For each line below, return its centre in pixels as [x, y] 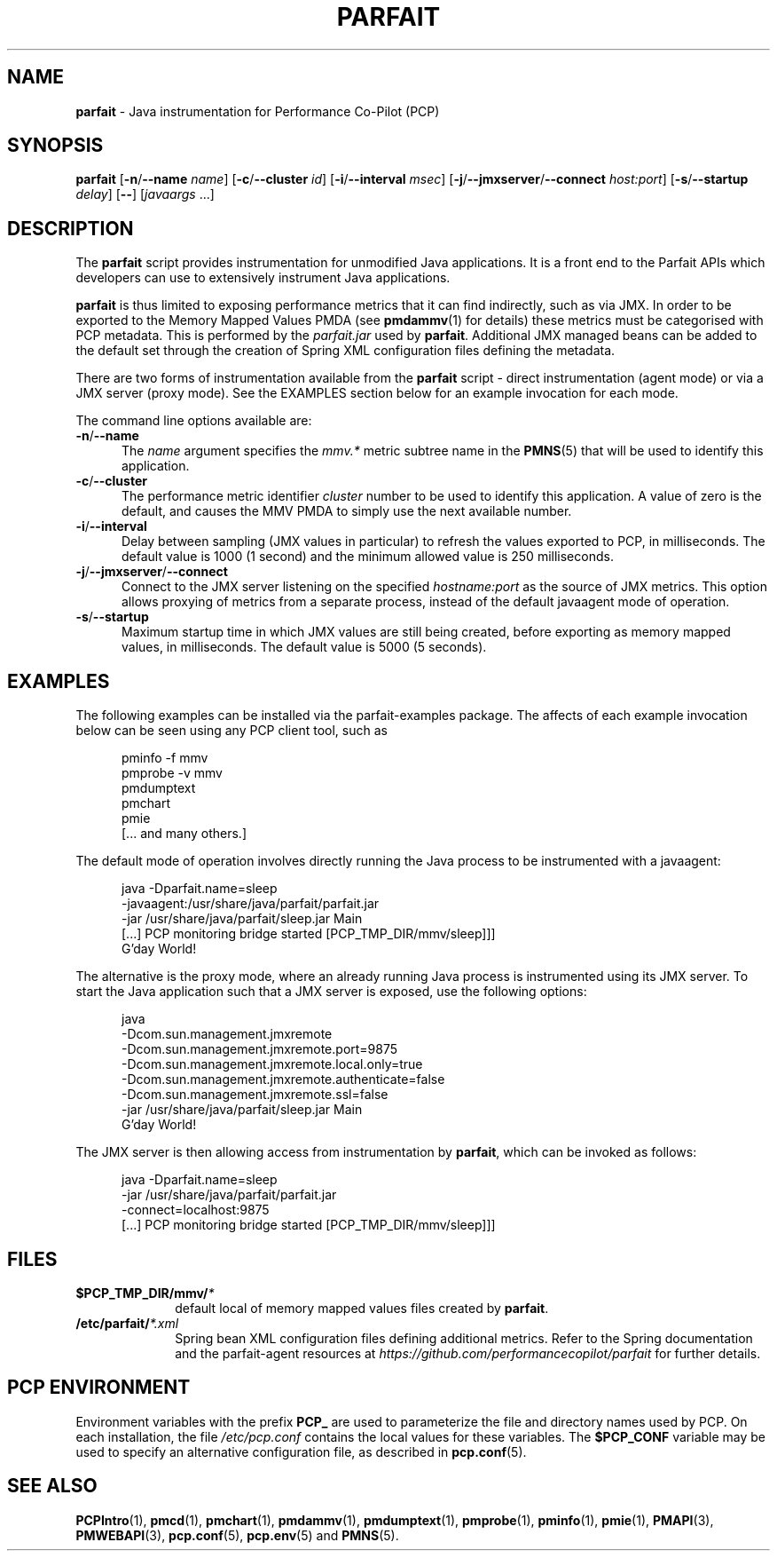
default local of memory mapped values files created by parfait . [362, 1308]
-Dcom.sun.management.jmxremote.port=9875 [260, 1049]
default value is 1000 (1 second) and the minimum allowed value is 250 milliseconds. [368, 557]
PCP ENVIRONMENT [99, 1388]
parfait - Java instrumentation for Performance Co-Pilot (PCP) [258, 111]
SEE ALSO [52, 1486]
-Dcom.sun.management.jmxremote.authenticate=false [283, 1080]
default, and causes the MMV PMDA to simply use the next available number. [347, 511]
